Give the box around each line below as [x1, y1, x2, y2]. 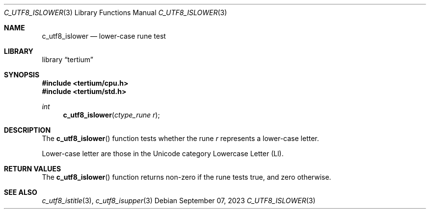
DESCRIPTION [4, 126, 51, 134]
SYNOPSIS [4, 71, 40, 79]
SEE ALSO [4, 188, 37, 196]
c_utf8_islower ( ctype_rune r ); [63, 111, 160, 119]
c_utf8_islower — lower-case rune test [42, 32, 166, 40]
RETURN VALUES [4, 165, 61, 173]
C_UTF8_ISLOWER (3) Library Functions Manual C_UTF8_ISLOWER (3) [4, 8, 227, 17]
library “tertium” [42, 55, 93, 64]
